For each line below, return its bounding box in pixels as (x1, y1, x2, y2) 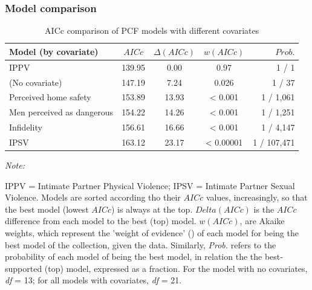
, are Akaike (239, 214, 285, 227)
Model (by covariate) (9, 45, 99, 57)
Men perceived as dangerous (9, 106, 114, 118)
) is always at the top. (111, 202, 193, 215)
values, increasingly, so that (206, 191, 308, 204)
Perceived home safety (9, 91, 91, 103)
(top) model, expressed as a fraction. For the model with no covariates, (44, 262, 308, 274)
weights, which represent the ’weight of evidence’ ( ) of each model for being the (5, 226, 299, 239)
